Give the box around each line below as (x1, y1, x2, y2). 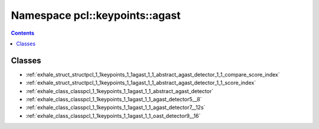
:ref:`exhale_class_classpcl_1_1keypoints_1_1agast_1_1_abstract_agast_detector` (25, 87, 214, 94)
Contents (11, 29, 35, 37)
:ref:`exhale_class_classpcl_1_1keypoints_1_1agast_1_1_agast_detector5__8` (25, 96, 202, 103)
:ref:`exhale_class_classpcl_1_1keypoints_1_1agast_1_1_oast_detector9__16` (25, 112, 201, 119)
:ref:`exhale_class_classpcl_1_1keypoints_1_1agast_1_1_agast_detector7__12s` (25, 104, 206, 111)
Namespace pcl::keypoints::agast (11, 9, 181, 22)
